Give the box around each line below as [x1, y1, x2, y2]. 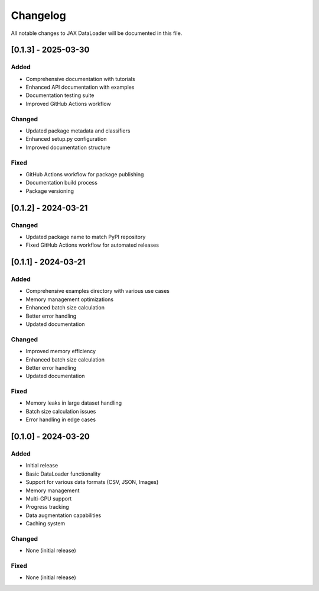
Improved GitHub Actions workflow [25, 100, 112, 107]
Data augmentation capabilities [25, 512, 102, 519]
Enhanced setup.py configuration [25, 135, 107, 143]
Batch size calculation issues [25, 408, 96, 415]
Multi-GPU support [25, 495, 72, 502]
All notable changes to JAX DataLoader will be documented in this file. [11, 30, 183, 37]
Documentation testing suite [25, 92, 95, 99]
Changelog [11, 9, 66, 22]
